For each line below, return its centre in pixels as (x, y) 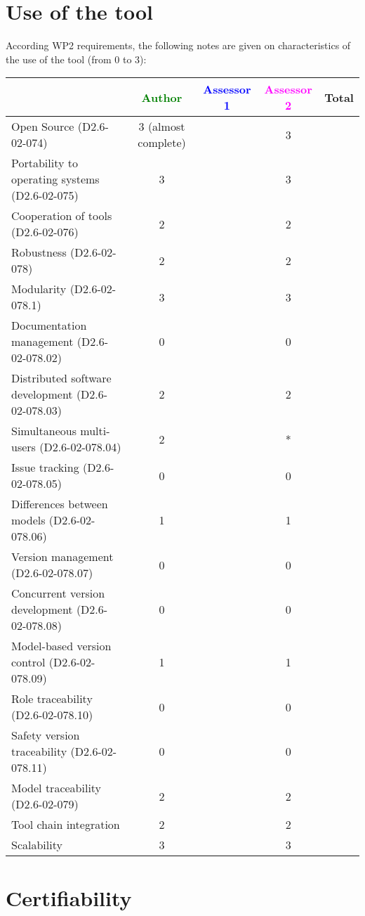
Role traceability (52, 699)
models (28, 520)
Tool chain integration (66, 825)
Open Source (43, 127)
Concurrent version (58, 593)
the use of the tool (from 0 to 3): (76, 59)
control (28, 662)
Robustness (39, 252)
